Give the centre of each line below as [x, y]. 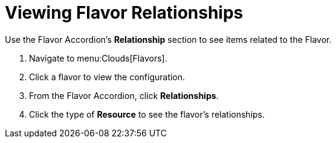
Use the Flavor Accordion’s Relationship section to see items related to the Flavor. [168, 39]
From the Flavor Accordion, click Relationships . [124, 95]
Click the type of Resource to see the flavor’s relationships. [147, 114]
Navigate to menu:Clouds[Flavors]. [98, 58]
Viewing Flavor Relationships [124, 13]
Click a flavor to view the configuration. [107, 77]
